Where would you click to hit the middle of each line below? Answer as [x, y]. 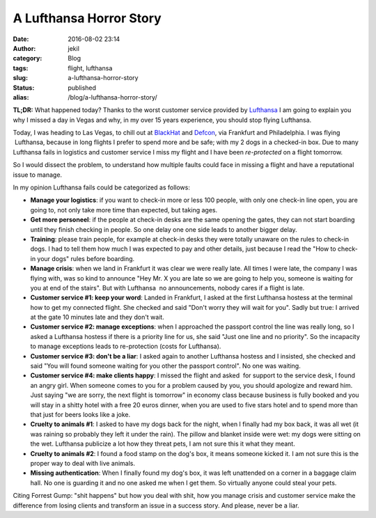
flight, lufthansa [90, 68]
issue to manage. [38, 175]
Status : [24, 88]
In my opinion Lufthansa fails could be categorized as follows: [102, 187]
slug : [20, 78]
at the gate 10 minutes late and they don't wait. [97, 317]
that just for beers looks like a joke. [80, 415]
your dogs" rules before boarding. [86, 258]
